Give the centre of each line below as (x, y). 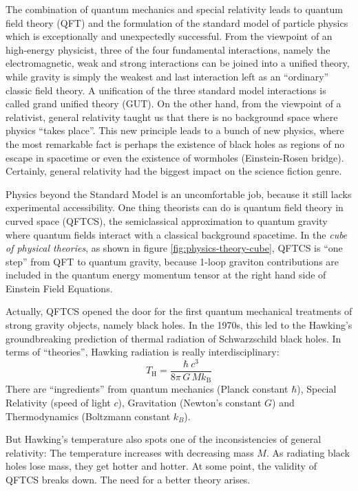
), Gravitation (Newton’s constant (190, 403)
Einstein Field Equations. (59, 288)
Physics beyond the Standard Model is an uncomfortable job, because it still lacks (179, 194)
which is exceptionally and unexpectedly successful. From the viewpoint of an (169, 36)
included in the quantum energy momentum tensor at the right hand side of (166, 275)
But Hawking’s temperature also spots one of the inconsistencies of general (164, 439)
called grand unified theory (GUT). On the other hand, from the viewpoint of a (173, 103)
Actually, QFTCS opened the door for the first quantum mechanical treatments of (179, 311)
